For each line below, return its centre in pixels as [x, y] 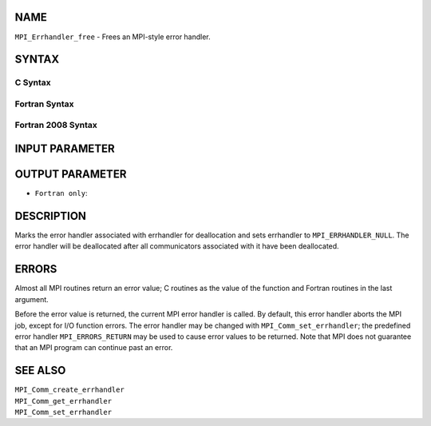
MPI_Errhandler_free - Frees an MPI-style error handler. [113, 37]
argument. [32, 299]
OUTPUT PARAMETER [71, 175]
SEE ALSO [40, 370]
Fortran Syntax [44, 104]
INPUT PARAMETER [65, 149]
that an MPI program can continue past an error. [94, 348]
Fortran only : [61, 193]
